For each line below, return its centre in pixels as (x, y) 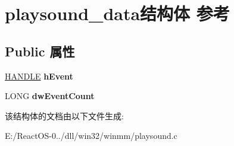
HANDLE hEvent (39, 76)
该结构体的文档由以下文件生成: (64, 115)
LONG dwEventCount (50, 96)
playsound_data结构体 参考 (117, 13)
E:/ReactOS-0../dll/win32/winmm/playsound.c (91, 136)
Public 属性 (40, 51)
